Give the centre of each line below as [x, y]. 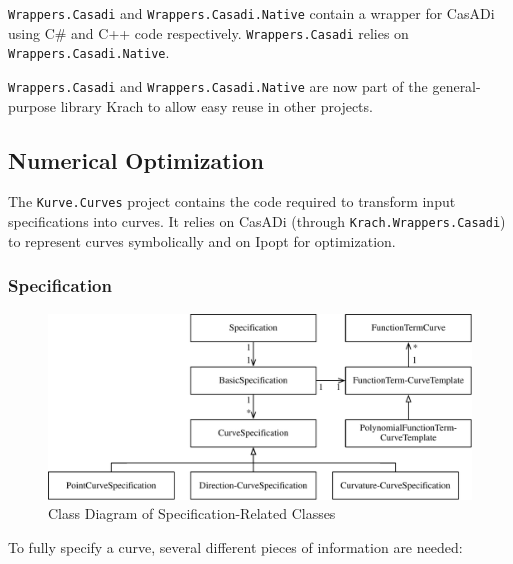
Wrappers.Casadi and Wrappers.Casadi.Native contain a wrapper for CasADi [251, 13]
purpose [32, 105]
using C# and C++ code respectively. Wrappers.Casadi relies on [208, 32]
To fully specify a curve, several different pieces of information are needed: [235, 547]
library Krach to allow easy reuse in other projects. [216, 105]
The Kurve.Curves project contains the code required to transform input [232, 201]
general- [456, 85]
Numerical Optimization [136, 159]
